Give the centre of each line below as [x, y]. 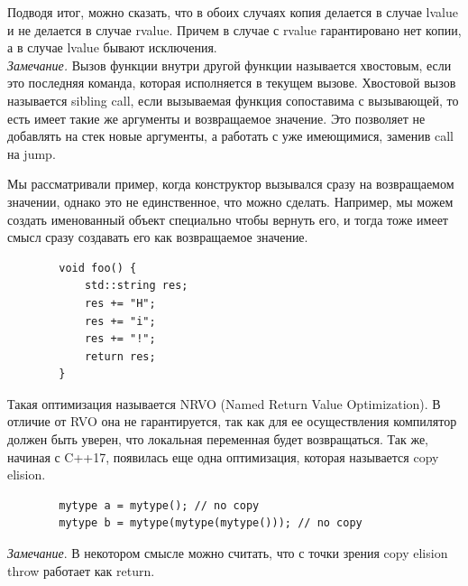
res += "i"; [120, 321]
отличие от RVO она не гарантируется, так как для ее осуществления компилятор [232, 421]
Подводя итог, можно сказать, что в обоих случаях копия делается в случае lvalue [233, 12]
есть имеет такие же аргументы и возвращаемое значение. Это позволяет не [216, 118]
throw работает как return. [81, 570]
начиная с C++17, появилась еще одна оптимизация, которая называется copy [223, 456]
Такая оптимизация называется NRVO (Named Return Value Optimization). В [224, 403]
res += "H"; [120, 303]
